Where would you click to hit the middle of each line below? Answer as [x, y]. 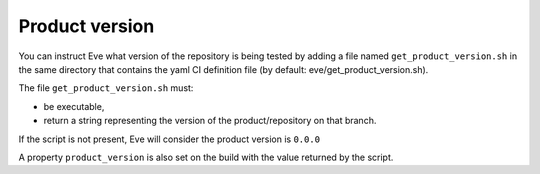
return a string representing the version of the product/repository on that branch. [210, 121]
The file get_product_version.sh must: [106, 88]
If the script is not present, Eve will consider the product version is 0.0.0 [169, 139]
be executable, [74, 106]
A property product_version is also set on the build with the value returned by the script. [206, 157]
